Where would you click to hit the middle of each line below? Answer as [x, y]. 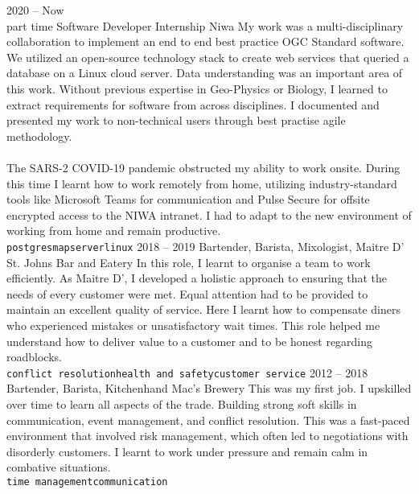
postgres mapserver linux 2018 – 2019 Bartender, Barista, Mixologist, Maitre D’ [205, 246]
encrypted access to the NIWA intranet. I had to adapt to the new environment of [209, 214]
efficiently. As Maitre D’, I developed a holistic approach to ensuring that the [197, 278]
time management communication [87, 482]
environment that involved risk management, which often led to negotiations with [207, 436]
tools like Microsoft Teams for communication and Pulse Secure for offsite [188, 199]
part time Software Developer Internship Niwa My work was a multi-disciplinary [205, 25]
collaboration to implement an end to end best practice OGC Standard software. [205, 41]
